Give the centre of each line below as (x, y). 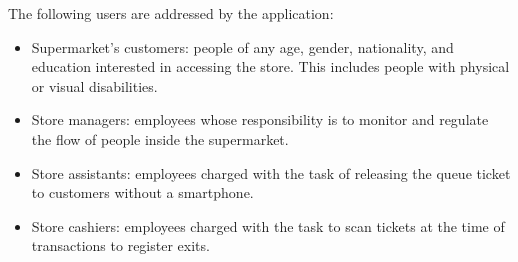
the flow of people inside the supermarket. (160, 138)
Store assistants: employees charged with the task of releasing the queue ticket (271, 172)
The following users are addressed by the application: (171, 13)
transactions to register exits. (120, 245)
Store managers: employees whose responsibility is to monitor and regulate (260, 119)
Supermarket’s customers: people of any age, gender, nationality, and (242, 46)
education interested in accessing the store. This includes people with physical (270, 66)
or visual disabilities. (94, 85)
